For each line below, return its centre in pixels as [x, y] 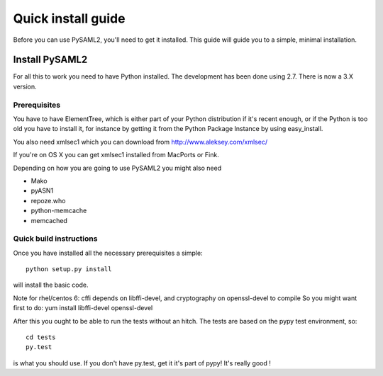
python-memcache [59, 211]
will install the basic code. [51, 285]
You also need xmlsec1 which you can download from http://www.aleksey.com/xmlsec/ [140, 142]
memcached [49, 220]
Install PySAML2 [50, 60]
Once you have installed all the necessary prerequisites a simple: [108, 253]
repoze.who [48, 200]
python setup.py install [69, 269]
